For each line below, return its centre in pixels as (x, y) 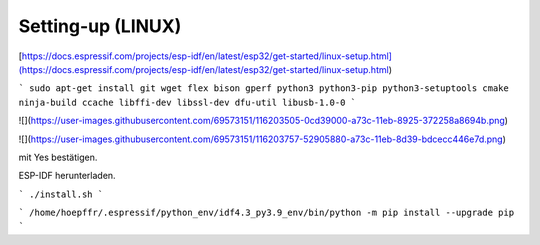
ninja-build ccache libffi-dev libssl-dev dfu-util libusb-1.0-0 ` (187, 102)
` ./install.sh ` (61, 194)
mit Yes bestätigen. (58, 157)
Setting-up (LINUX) (100, 26)
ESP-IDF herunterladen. (67, 176)
